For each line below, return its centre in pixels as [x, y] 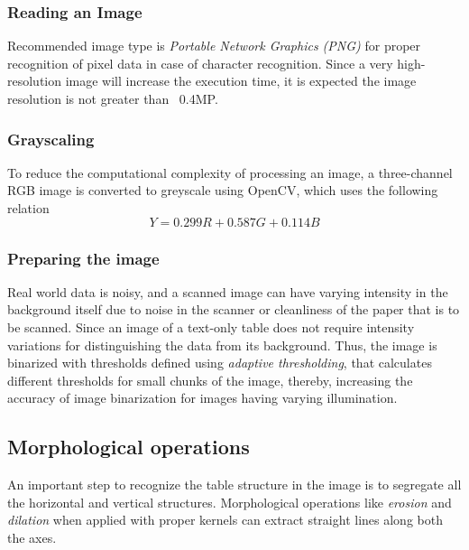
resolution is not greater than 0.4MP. [113, 98]
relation [28, 208]
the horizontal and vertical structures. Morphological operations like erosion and [230, 502]
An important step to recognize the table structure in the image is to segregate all [234, 485]
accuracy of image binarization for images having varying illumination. [202, 398]
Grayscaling [51, 139]
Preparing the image [83, 258]
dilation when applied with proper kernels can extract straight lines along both [225, 520]
